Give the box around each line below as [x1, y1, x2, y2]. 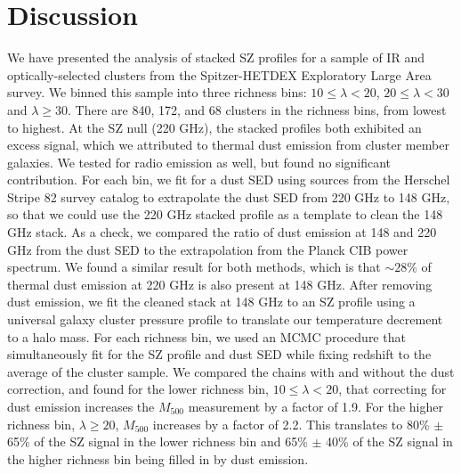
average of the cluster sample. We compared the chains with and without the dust [7, 362, 455, 380]
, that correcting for [338, 380, 447, 398]
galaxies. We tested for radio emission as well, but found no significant [7, 152, 392, 171]
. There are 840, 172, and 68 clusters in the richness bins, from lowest [68, 100, 447, 118]
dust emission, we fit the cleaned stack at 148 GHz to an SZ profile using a [7, 292, 416, 311]
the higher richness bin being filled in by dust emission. [7, 449, 309, 468]
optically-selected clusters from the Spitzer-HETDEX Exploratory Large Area [7, 65, 432, 84]
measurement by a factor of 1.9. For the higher [188, 397, 443, 415]
